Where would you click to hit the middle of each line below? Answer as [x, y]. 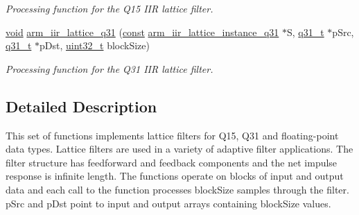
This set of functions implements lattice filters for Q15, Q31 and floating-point [172, 135]
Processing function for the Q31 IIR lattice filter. [110, 68]
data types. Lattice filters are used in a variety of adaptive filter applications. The [179, 149]
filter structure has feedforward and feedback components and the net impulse [172, 162]
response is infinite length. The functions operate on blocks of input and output [175, 176]
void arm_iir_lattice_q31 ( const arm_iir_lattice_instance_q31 [142, 32]
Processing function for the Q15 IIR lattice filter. [110, 8]
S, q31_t [305, 32]
